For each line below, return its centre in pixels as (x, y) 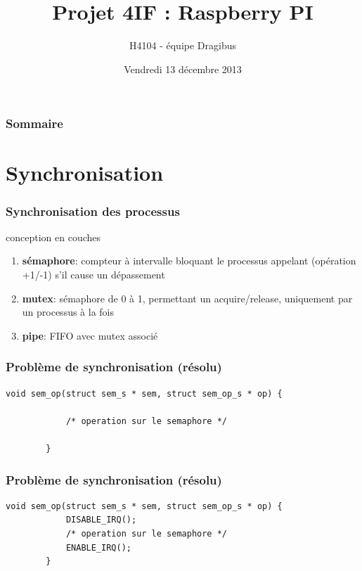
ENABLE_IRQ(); (98, 547)
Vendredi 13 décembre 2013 (183, 69)
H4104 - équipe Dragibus (183, 45)
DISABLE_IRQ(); (101, 520)
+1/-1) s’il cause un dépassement (93, 275)
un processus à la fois (68, 312)
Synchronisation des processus (93, 211)
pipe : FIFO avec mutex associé (90, 335)
